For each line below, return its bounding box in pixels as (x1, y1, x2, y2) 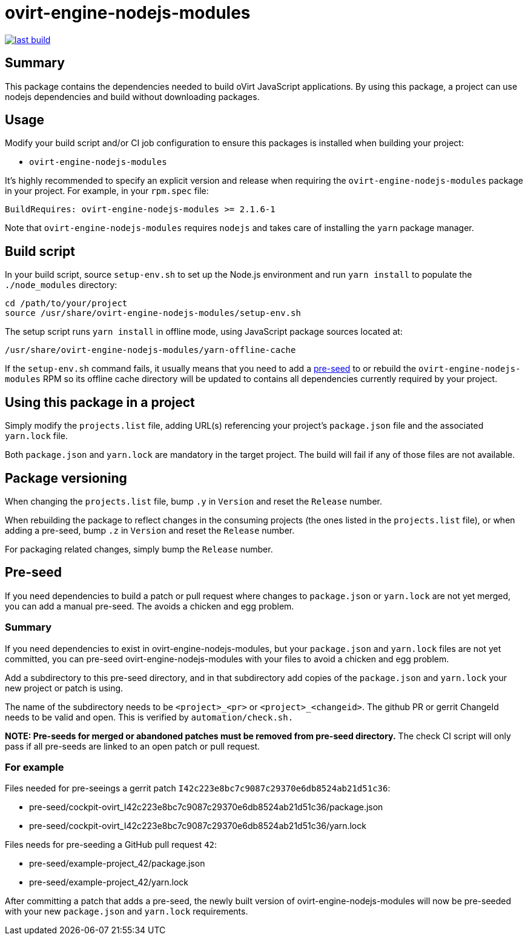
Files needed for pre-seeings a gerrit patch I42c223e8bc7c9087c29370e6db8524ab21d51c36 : (5, 783, 391, 794)
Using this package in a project (5, 394, 195, 410)
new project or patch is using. (5, 682, 124, 693)
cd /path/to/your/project (5, 298, 128, 309)
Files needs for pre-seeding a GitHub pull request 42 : (5, 839, 217, 850)
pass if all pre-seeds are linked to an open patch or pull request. (5, 740, 260, 751)
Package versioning (5, 470, 127, 486)
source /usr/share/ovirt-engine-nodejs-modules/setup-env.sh (5, 308, 301, 318)
